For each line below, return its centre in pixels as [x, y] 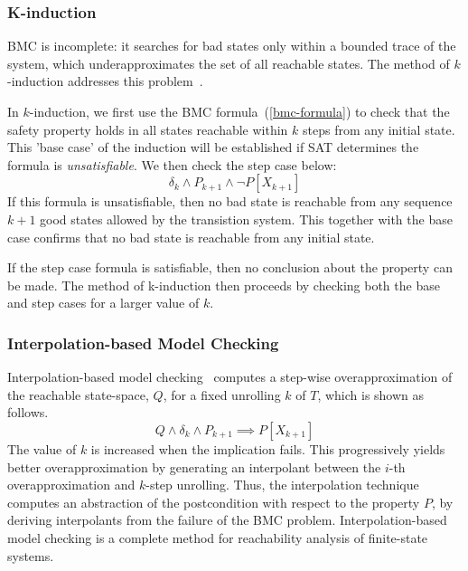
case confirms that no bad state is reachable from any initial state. [191, 237]
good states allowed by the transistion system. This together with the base [246, 219]
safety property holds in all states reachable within [148, 129]
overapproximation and [71, 485]
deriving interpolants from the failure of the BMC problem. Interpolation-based [227, 520]
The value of [42, 448]
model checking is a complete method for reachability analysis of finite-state [218, 537]
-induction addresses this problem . [105, 81]
